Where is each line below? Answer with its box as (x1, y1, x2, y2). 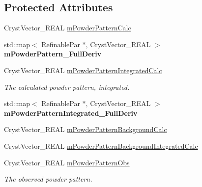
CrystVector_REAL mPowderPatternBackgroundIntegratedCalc (4, 140, 198, 151)
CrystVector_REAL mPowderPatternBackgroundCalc (4, 124, 167, 134)
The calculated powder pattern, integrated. (4, 81, 130, 92)
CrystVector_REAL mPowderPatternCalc (4, 23, 131, 33)
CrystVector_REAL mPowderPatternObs (4, 157, 130, 167)
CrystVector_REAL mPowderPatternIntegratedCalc (4, 65, 162, 75)
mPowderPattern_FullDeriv (4, 49, 102, 59)
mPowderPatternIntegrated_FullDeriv (4, 107, 138, 118)
